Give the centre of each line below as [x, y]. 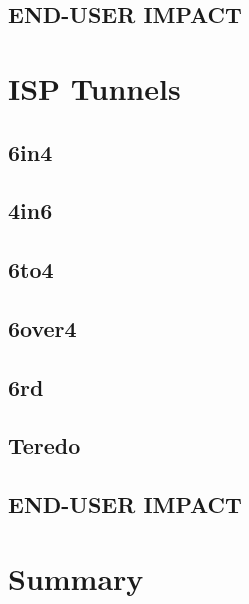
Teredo [44, 445]
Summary [76, 577]
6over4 [42, 327]
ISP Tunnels [94, 87]
